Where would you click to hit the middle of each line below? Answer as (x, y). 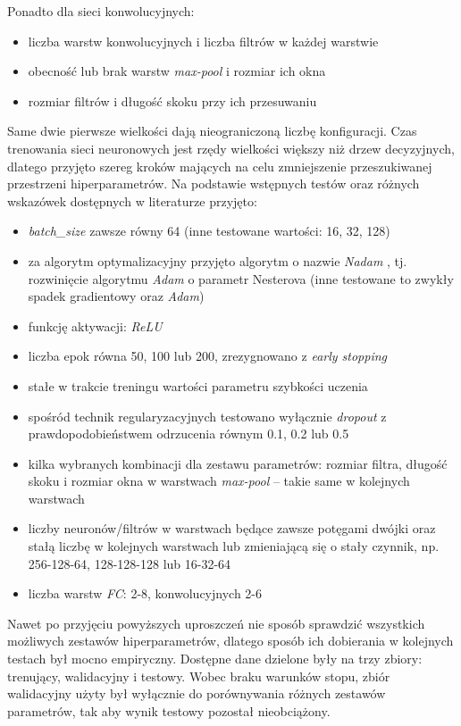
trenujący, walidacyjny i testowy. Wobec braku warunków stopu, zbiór (199, 676)
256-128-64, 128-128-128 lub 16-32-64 (130, 563)
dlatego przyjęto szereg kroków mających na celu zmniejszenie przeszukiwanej (220, 166)
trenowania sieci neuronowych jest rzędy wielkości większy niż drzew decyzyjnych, (231, 148)
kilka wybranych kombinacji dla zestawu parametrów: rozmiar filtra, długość (238, 463)
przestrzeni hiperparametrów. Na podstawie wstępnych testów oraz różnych (214, 184)
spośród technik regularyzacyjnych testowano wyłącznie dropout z (207, 416)
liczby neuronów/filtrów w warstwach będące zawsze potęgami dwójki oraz (232, 528)
